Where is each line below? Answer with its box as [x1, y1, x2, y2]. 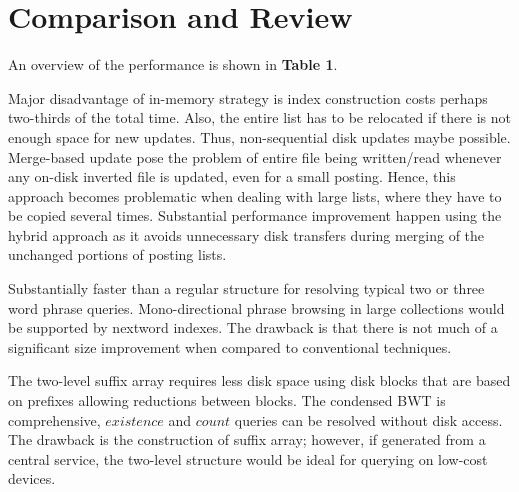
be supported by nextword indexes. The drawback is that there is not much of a [8, 317, 498, 338]
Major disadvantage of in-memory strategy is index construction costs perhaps [8, 87, 488, 108]
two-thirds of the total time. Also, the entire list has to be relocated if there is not [8, 107, 511, 128]
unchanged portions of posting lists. [8, 244, 227, 265]
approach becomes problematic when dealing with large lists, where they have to [8, 185, 502, 206]
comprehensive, [8, 409, 101, 430]
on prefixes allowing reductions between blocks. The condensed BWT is [8, 390, 446, 411]
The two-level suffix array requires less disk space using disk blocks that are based [8, 370, 511, 391]
